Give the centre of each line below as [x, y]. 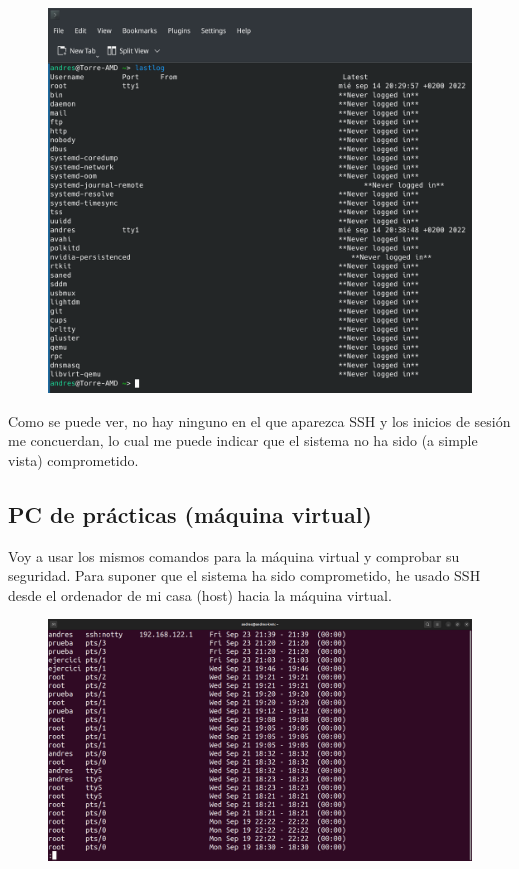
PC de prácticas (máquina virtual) [190, 513]
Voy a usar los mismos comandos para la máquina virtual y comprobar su [234, 555]
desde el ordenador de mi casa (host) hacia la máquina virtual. [200, 594]
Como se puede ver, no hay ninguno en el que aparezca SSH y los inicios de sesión [259, 420]
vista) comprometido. [73, 459]
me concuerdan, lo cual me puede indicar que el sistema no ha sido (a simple [243, 440]
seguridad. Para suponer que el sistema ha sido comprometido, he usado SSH [244, 575]
